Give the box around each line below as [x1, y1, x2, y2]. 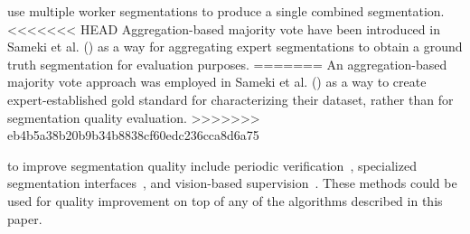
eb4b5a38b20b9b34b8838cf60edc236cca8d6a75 [7, 126, 259, 145]
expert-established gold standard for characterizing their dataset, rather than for [7, 89, 454, 108]
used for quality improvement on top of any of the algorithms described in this [7, 191, 443, 210]
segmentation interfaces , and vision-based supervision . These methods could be [7, 173, 457, 192]
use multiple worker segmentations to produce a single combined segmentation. [7, 2, 445, 20]
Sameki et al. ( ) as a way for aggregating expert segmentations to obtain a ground [7, 37, 463, 56]
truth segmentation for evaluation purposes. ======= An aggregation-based [7, 54, 447, 73]
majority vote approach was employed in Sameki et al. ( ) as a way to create [7, 72, 427, 91]
